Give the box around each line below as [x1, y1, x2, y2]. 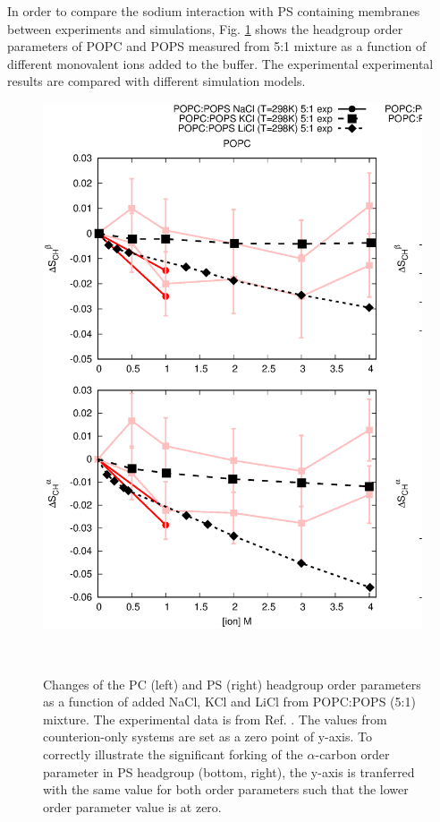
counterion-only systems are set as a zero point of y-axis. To [43, 727, 373, 746]
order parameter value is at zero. [43, 797, 222, 816]
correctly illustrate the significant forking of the [43, 745, 303, 764]
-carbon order [315, 745, 390, 764]
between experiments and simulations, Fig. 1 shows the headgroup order [7, 19, 403, 38]
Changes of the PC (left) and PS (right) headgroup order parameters [43, 674, 421, 693]
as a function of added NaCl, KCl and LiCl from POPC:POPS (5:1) [43, 692, 416, 711]
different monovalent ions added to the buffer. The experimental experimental [7, 54, 434, 73]
